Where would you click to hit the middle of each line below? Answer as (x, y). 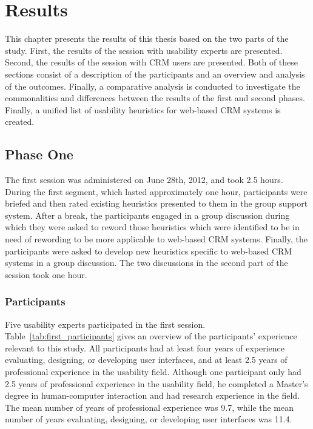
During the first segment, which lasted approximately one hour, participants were (156, 191)
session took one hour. (46, 274)
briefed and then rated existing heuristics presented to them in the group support (156, 203)
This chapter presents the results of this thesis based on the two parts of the (147, 38)
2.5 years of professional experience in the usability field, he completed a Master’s (156, 383)
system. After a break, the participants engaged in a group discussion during (147, 215)
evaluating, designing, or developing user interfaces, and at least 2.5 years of (146, 360)
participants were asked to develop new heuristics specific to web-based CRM (149, 251)
